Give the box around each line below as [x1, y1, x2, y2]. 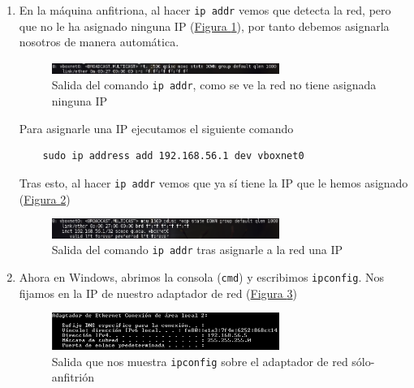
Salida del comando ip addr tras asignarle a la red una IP [51, 241, 343, 258]
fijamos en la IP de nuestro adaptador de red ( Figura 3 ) [19, 284, 297, 301]
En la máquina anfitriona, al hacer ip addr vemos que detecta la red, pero [19, 2, 391, 18]
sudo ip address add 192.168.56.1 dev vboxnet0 [42, 150, 304, 162]
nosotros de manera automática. [19, 33, 179, 50]
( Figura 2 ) [19, 190, 71, 207]
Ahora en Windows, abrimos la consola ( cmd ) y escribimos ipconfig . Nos [19, 268, 384, 285]
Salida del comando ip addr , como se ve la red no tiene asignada [51, 76, 377, 93]
